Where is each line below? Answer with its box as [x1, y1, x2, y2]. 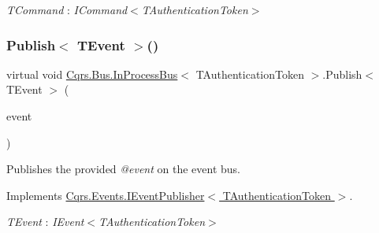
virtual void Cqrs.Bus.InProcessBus [6, 65, 178, 82]
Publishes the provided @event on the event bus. [6, 161, 241, 177]
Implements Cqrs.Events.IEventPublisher [6, 187, 205, 203]
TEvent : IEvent [6, 213, 84, 230]
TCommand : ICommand [6, 2, 128, 17]
